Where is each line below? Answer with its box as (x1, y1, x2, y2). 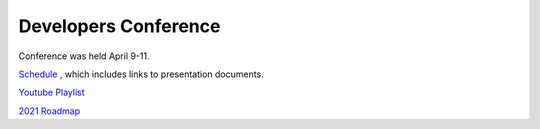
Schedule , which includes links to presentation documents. (18, 68, 264, 80)
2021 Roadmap (18, 105, 81, 117)
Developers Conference (18, 15, 221, 37)
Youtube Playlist (18, 86, 85, 99)
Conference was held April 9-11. (18, 50, 150, 62)
